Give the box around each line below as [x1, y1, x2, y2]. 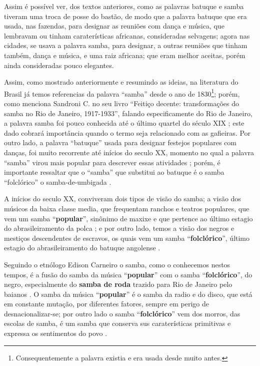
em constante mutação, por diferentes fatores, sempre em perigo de [4, 298, 209, 309]
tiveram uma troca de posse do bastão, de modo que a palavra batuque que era [4, 11, 247, 21]
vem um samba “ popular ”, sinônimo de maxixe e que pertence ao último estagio [4, 213, 253, 223]
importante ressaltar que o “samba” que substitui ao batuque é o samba [4, 167, 224, 177]
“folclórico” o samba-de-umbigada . [4, 176, 111, 187]
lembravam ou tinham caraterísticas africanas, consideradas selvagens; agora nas [4, 30, 250, 41]
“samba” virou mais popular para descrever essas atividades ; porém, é [4, 157, 220, 167]
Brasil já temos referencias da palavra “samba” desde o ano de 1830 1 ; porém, [4, 87, 240, 99]
